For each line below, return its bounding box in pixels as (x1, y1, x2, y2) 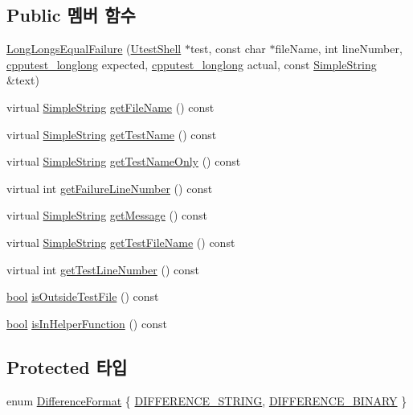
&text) (6, 72, 39, 88)
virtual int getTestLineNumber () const (6, 261, 200, 277)
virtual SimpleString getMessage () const (6, 207, 208, 224)
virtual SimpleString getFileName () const (6, 98, 215, 115)
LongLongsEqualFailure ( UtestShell (6, 40, 182, 57)
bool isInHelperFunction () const (6, 314, 167, 331)
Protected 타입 (6, 354, 128, 379)
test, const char (190, 40, 266, 57)
